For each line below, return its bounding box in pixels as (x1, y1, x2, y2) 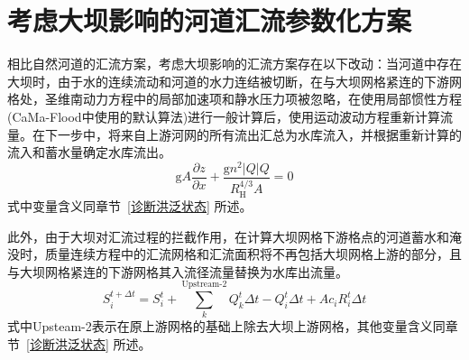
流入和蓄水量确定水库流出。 (7, 143, 171, 162)
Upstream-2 (181, 280, 227, 290)
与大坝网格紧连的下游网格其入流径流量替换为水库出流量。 (7, 262, 348, 281)
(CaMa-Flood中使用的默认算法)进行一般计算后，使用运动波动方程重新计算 (7, 106, 441, 125)
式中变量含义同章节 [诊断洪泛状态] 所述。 (7, 196, 253, 215)
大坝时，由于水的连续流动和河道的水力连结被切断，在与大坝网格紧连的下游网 (7, 71, 462, 90)
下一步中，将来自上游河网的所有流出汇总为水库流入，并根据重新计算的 (44, 125, 462, 143)
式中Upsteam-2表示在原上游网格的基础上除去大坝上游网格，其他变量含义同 (7, 317, 446, 336)
